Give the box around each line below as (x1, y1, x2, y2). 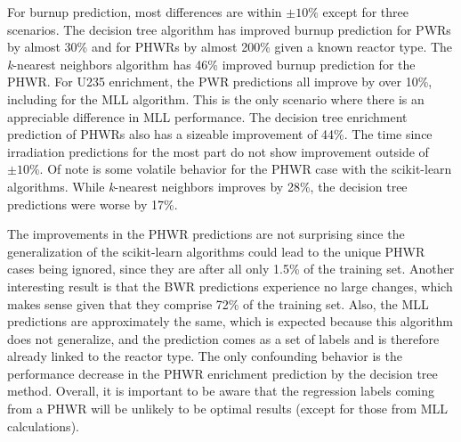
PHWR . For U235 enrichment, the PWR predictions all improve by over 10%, (7, 72, 433, 91)
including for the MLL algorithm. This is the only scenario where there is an (7, 89, 425, 108)
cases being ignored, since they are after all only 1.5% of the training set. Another (7, 259, 455, 278)
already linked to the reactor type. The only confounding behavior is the (7, 347, 402, 365)
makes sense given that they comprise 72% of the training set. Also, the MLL (7, 294, 429, 313)
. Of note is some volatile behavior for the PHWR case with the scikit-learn (39, 160, 452, 178)
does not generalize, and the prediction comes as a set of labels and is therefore (7, 329, 440, 348)
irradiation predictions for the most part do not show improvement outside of (7, 142, 429, 160)
